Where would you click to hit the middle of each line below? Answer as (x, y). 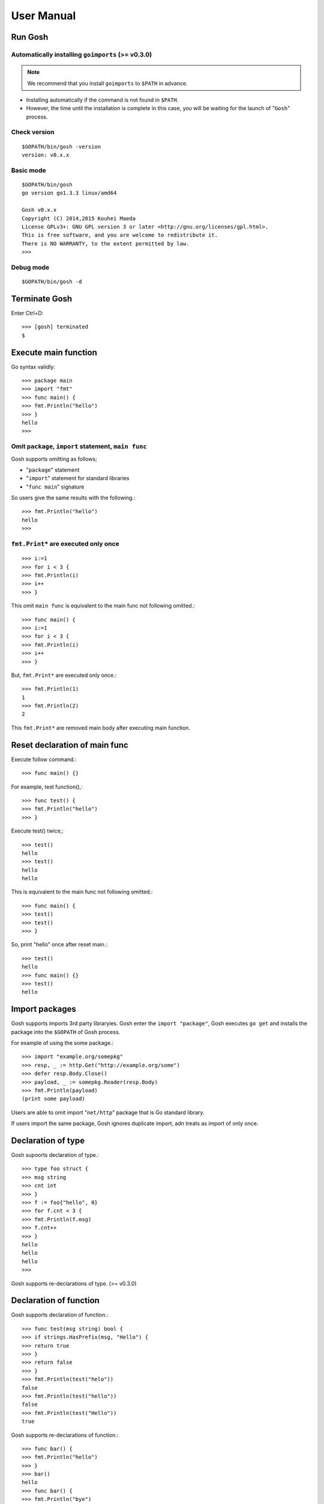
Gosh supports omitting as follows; (54, 459)
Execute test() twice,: (37, 831)
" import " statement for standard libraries (78, 478)
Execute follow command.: (44, 759)
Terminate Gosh (42, 299)
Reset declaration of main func (70, 745)
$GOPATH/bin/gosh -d (52, 282)
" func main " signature (55, 487)
